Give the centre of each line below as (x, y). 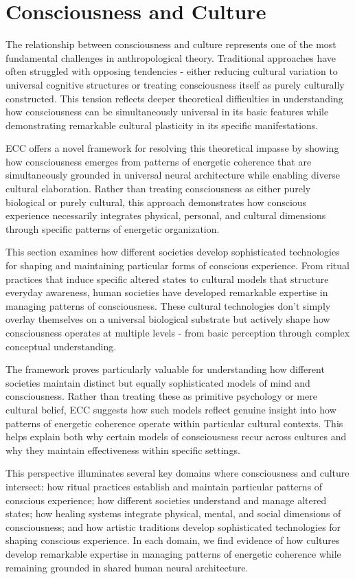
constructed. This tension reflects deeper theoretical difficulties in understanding (174, 98)
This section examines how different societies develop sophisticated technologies (173, 252)
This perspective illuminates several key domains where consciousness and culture (177, 473)
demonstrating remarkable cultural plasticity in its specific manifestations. (162, 125)
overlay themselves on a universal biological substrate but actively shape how (168, 319)
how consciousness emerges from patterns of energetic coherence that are (159, 161)
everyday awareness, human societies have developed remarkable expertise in (167, 292)
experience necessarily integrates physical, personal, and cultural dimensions (166, 215)
